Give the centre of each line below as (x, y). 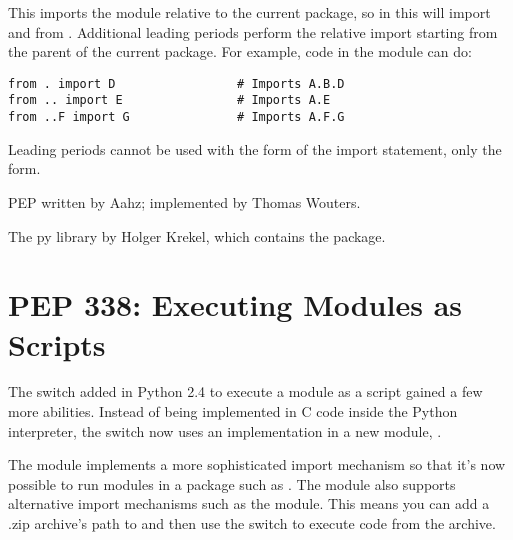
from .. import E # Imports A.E (169, 100)
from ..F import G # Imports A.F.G (176, 117)
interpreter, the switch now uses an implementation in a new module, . (225, 430)
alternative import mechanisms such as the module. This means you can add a (249, 503)
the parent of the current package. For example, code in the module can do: (240, 51)
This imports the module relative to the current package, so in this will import (249, 12)
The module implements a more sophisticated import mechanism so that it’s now (257, 464)
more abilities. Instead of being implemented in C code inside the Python (233, 411)
